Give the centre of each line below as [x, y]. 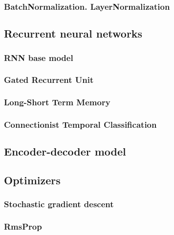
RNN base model [39, 57]
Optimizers [32, 180]
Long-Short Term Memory [57, 102]
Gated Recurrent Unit [49, 80]
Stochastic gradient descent [59, 204]
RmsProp [23, 226]
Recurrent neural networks [73, 33]
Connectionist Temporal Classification [80, 125]
